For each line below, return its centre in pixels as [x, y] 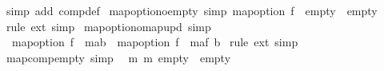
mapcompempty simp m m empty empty [118, 57]
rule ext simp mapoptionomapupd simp [108, 26]
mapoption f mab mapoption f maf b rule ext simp [155, 42]
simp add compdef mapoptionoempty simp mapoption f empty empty [192, 10]
